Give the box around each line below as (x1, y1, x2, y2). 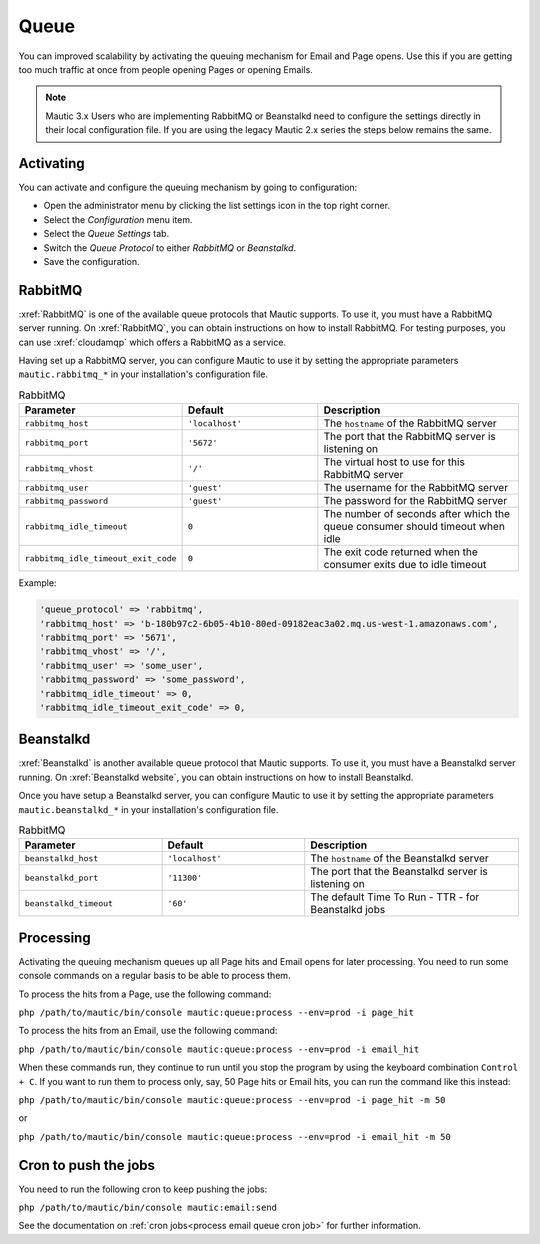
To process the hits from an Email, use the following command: (18, 1025, 278, 1037)
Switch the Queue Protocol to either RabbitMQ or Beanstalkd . (43, 241, 297, 254)
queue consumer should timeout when (323, 520, 505, 534)
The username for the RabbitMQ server (323, 481, 509, 495)
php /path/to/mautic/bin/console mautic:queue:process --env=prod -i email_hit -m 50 (18, 1131, 452, 1142)
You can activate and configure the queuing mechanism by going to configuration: (18, 181, 358, 194)
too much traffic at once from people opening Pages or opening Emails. (18, 63, 314, 75)
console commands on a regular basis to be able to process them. (18, 970, 291, 982)
